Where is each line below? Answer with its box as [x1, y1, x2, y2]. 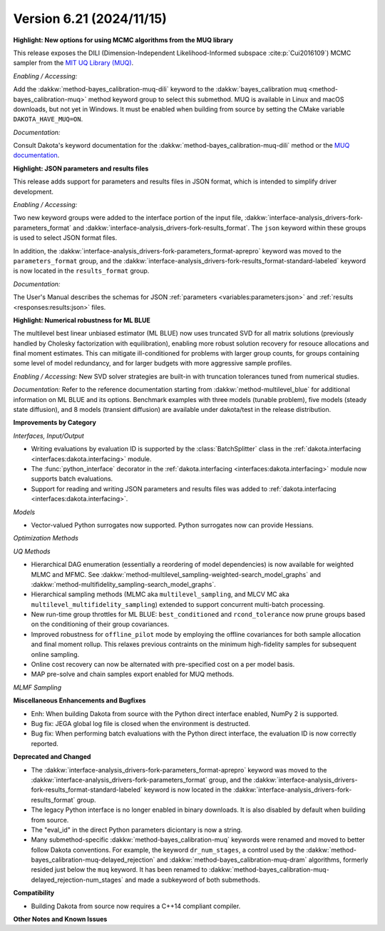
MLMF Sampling [13, 683, 62, 692]
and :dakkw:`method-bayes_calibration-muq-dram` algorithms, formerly [156, 855, 369, 864]
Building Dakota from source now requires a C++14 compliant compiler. [31, 902, 241, 910]
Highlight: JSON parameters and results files [13, 164, 149, 173]
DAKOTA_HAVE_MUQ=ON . [13, 115, 83, 124]
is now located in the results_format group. [13, 266, 150, 275]
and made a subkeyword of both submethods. [125, 875, 260, 884]
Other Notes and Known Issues [13, 915, 108, 924]
